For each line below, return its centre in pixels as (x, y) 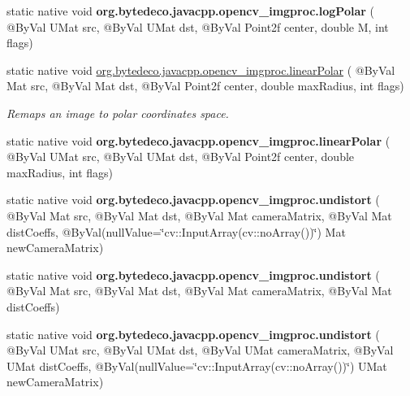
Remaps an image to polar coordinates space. (118, 113)
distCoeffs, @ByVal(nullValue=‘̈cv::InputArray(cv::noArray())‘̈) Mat (176, 231)
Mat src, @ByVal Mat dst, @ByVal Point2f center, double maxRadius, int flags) (205, 86)
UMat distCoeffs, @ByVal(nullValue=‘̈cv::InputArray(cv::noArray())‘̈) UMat (197, 366)
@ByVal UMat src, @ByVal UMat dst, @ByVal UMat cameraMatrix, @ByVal (200, 350)
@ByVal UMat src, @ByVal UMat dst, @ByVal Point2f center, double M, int (198, 26)
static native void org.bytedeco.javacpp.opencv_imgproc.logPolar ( (190, 11)
